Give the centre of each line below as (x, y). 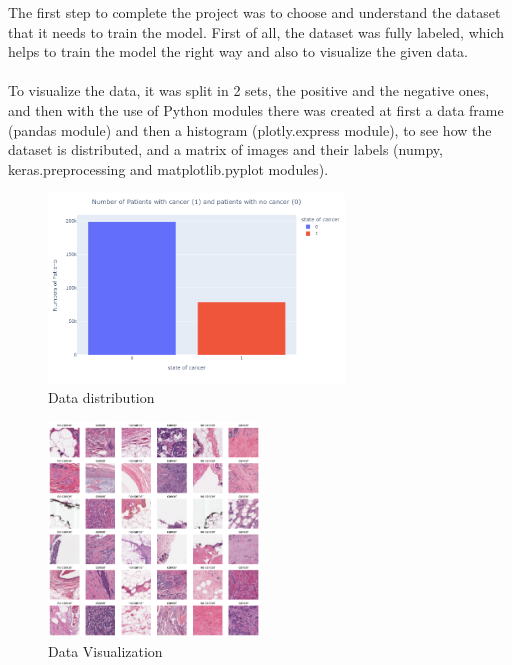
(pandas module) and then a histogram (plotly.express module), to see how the (250, 129)
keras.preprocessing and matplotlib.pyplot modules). (168, 168)
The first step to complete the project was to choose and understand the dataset (254, 12)
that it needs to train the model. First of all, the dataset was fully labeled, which (256, 31)
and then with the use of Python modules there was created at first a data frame (256, 109)
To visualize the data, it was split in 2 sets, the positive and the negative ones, (249, 90)
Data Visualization (105, 650)
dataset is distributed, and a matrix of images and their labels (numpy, (225, 149)
